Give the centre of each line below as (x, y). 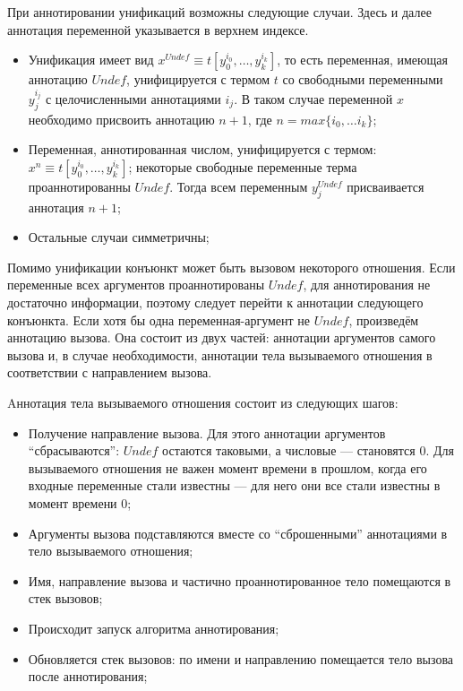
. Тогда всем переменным (239, 186)
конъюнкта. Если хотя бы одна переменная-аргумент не (159, 320)
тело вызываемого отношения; (111, 551)
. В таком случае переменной (313, 98)
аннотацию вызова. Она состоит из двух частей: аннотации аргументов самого (222, 337)
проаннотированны (79, 186)
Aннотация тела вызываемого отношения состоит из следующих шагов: (203, 402)
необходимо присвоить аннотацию (121, 119)
